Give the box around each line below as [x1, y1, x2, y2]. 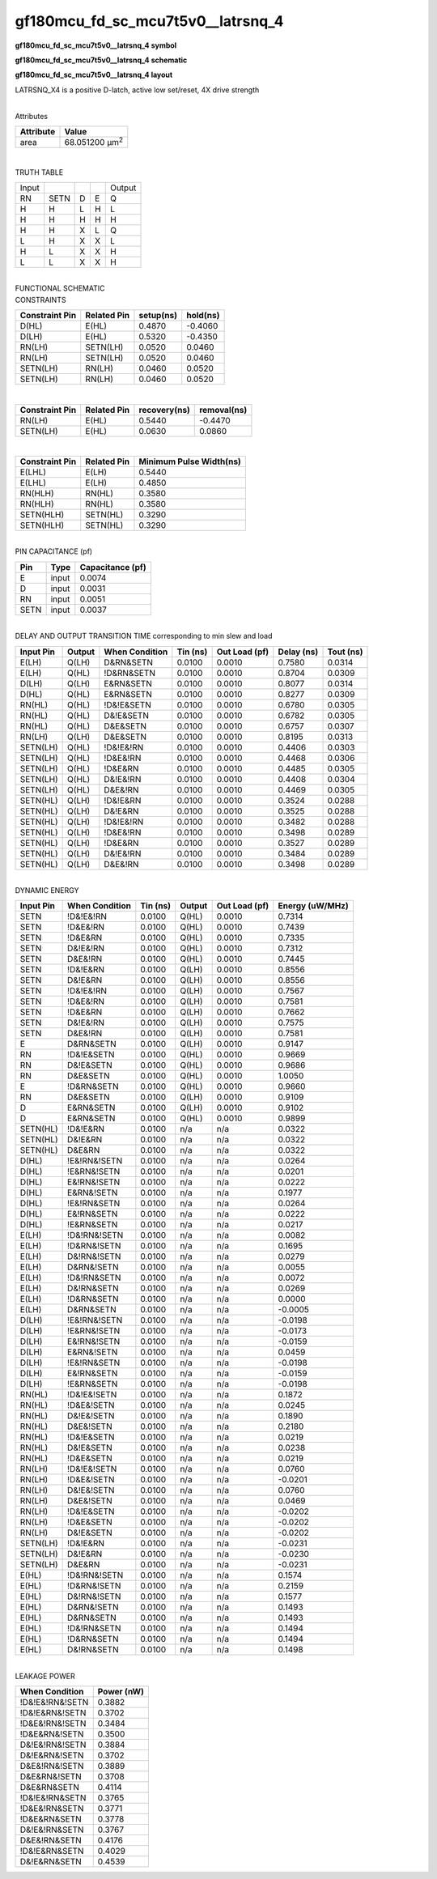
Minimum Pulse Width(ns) [138, 456, 242, 467]
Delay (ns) [278, 646, 319, 657]
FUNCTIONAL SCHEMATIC [15, 283, 105, 293]
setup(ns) [138, 310, 178, 321]
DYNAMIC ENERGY [15, 885, 79, 895]
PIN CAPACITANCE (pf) [15, 546, 93, 556]
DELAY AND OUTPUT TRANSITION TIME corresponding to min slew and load [15, 631, 273, 641]
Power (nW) [97, 1686, 145, 1698]
